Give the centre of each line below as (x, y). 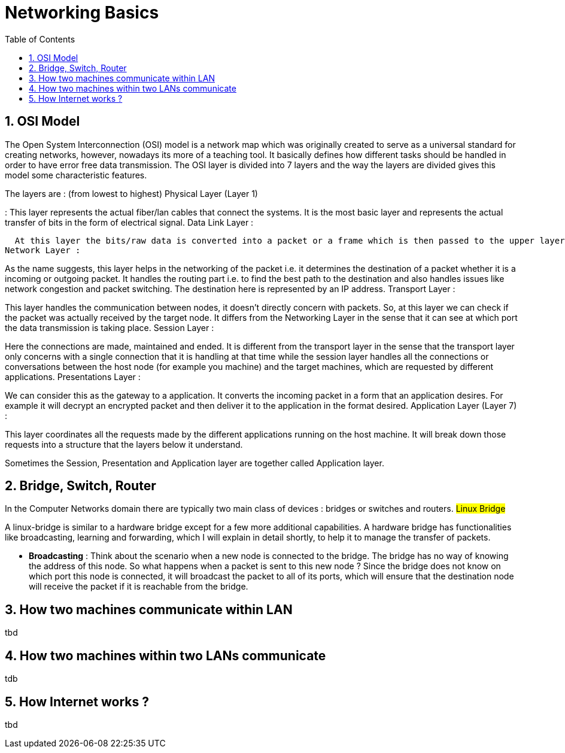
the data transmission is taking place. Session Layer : (110, 327)
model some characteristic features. (76, 175)
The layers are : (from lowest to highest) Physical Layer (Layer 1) (131, 193)
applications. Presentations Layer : (73, 376)
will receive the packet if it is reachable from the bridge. (139, 587)
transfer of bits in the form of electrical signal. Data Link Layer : (129, 222)
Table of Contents (40, 39)
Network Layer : (43, 250)
